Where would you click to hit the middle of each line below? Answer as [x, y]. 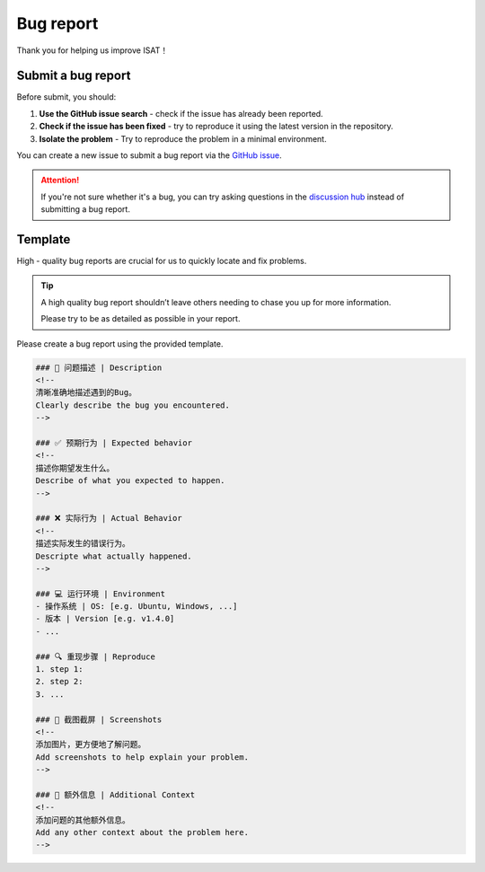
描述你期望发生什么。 [75, 468]
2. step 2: [59, 682]
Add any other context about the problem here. [142, 832]
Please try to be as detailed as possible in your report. [141, 319]
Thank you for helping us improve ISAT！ [93, 50]
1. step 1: [59, 669]
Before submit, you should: [66, 97]
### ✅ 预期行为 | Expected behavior [114, 443]
